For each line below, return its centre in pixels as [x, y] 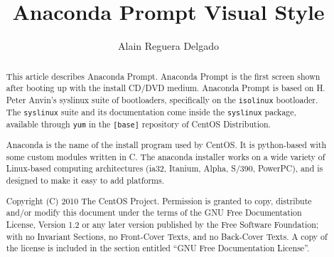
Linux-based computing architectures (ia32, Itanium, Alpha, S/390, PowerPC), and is [165, 168]
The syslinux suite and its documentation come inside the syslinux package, [151, 111]
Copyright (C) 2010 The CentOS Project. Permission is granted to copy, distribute [159, 200]
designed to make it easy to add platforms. [85, 180]
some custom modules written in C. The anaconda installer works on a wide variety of [166, 156]
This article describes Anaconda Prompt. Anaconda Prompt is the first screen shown [163, 76]
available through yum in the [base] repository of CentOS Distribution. [138, 124]
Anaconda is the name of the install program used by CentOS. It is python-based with [166, 145]
